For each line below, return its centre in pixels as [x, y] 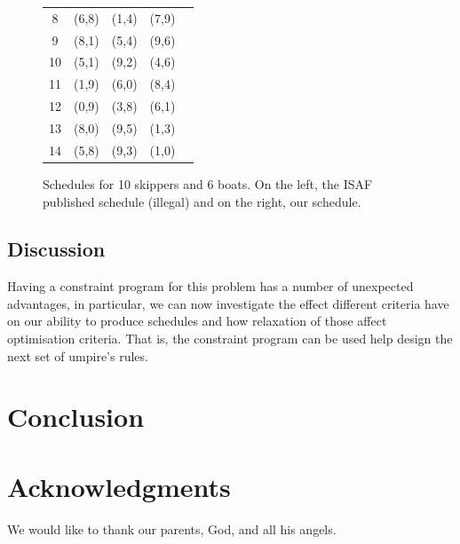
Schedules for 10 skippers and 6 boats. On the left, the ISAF [208, 183]
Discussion [56, 249]
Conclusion [76, 417]
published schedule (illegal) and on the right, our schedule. [202, 201]
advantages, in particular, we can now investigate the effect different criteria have [228, 303]
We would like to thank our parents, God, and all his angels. [172, 528]
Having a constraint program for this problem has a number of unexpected [210, 286]
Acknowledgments [119, 486]
